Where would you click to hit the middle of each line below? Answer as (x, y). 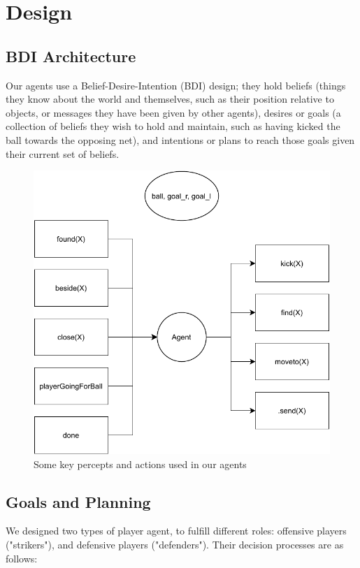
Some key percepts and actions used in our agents (140, 464)
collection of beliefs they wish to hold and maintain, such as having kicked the (173, 126)
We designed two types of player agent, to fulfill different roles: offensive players (176, 531)
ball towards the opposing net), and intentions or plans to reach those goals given (180, 139)
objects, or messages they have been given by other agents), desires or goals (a (173, 112)
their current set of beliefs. (63, 153)
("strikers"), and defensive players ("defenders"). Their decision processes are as (175, 544)
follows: (22, 558)
